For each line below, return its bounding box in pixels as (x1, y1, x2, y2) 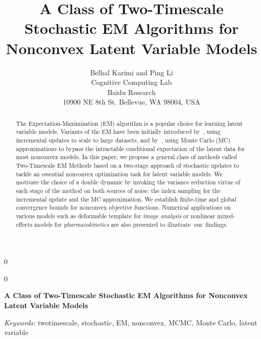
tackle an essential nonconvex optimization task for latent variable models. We (16, 169, 223, 178)
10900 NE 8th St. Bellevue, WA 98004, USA (63, 96, 200, 107)
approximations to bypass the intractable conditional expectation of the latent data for (16, 144, 245, 153)
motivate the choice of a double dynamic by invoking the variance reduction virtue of (16, 178, 240, 186)
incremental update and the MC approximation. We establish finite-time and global (16, 195, 237, 203)
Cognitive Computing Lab (91, 77, 172, 87)
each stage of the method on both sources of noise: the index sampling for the (16, 186, 221, 195)
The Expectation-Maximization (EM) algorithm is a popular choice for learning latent (16, 119, 243, 127)
